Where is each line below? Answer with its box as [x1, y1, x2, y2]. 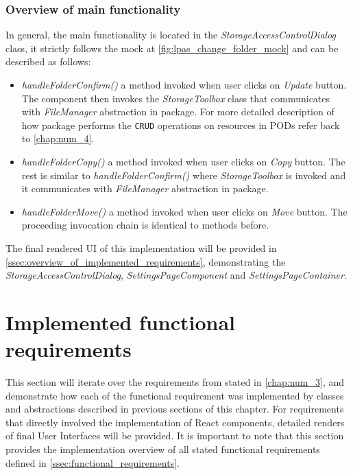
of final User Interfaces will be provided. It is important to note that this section [5, 428, 344, 443]
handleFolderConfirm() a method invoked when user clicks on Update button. [21, 78, 347, 91]
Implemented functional [5, 308, 236, 336]
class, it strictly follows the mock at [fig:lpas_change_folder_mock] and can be [5, 40, 339, 55]
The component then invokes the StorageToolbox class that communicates [21, 91, 330, 105]
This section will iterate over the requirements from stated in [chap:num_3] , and [5, 375, 344, 389]
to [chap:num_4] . [21, 131, 95, 146]
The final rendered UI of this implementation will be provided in [5, 241, 277, 255]
